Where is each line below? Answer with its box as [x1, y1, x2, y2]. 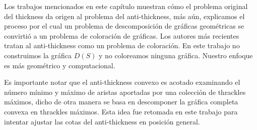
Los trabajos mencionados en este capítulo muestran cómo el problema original [4, 1, 248, 11]
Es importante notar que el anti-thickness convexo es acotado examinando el [4, 77, 240, 87]
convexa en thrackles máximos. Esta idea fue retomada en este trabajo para [4, 106, 238, 116]
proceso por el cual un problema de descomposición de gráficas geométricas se [4, 21, 244, 31]
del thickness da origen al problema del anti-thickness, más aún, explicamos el [4, 11, 245, 21]
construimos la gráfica [4, 50, 72, 60]
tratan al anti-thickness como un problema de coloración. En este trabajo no [4, 40, 240, 51]
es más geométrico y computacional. [4, 60, 115, 70]
